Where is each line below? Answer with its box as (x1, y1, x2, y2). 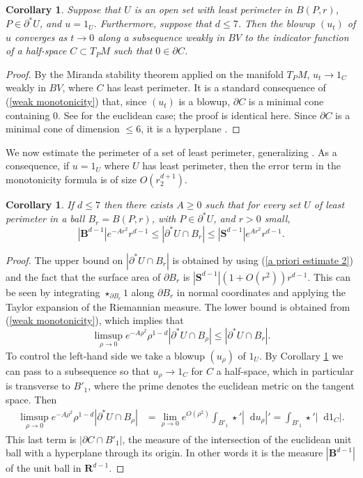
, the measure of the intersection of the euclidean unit (122, 431, 352, 446)
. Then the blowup (238, 16, 315, 31)
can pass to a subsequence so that (6, 363, 150, 378)
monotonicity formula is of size (6, 172, 137, 187)
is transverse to (6, 378, 70, 393)
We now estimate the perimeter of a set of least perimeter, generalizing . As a (6, 144, 337, 159)
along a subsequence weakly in (98, 29, 225, 44)
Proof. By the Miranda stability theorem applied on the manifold (6, 66, 284, 81)
